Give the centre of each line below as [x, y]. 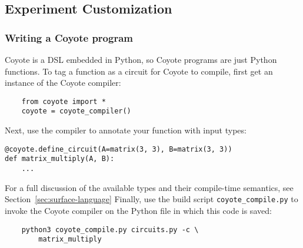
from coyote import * [64, 101]
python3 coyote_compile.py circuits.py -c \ [110, 229]
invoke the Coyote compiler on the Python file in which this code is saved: [138, 210]
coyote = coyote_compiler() [76, 111]
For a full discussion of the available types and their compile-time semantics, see [149, 187]
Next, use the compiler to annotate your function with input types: [126, 130]
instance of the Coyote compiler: [63, 83]
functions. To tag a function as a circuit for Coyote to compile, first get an [139, 71]
